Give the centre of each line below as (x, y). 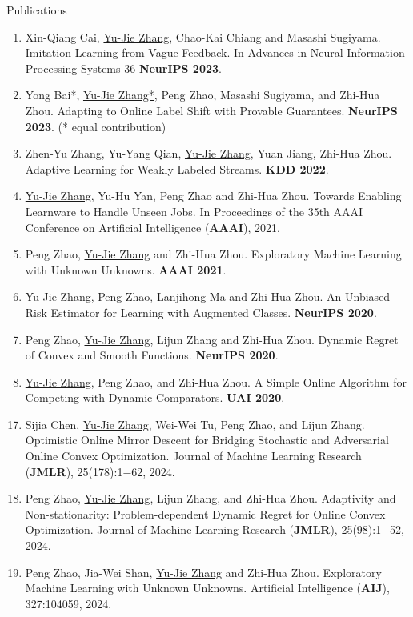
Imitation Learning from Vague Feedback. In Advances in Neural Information (215, 52)
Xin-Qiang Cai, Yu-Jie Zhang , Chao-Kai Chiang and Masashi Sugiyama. (203, 36)
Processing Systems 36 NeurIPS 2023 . (123, 68)
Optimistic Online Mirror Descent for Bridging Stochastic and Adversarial (207, 440)
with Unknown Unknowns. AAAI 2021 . (126, 269)
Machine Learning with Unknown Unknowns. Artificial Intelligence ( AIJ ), (207, 588)
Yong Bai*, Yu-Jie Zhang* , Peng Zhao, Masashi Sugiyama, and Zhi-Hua (202, 95)
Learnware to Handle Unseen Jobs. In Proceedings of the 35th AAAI (194, 211)
